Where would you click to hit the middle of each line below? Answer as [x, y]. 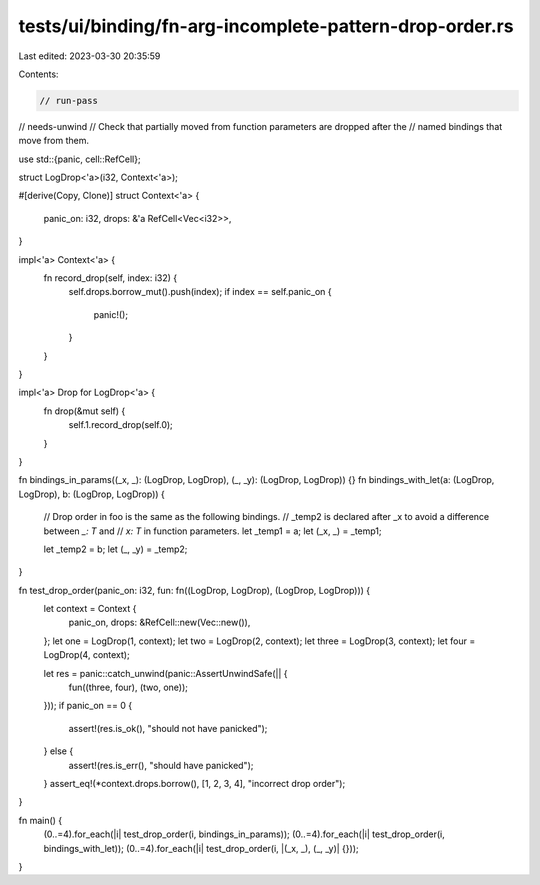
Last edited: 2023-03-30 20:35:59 [89, 56]
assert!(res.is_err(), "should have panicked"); [161, 765]
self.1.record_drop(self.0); [121, 425]
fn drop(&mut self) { [84, 411]
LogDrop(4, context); [86, 655]
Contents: [38, 74]
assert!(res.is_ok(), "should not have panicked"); [168, 728]
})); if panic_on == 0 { [88, 706]
